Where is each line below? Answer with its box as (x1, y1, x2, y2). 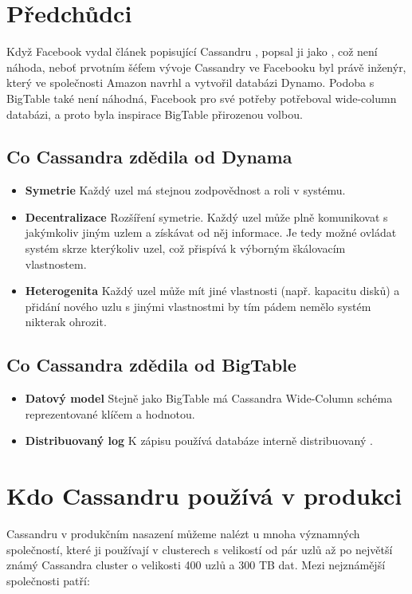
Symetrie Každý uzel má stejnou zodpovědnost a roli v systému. (25, 182, 346, 199)
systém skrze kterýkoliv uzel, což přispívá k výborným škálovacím (25, 240, 346, 257)
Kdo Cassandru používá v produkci (6, 479, 402, 512)
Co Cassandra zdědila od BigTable (6, 352, 296, 377)
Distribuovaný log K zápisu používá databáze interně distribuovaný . (25, 432, 373, 449)
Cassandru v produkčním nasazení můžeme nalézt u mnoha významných (6, 525, 360, 542)
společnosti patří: (6, 572, 90, 588)
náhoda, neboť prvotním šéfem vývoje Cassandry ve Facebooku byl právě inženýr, (6, 58, 406, 75)
